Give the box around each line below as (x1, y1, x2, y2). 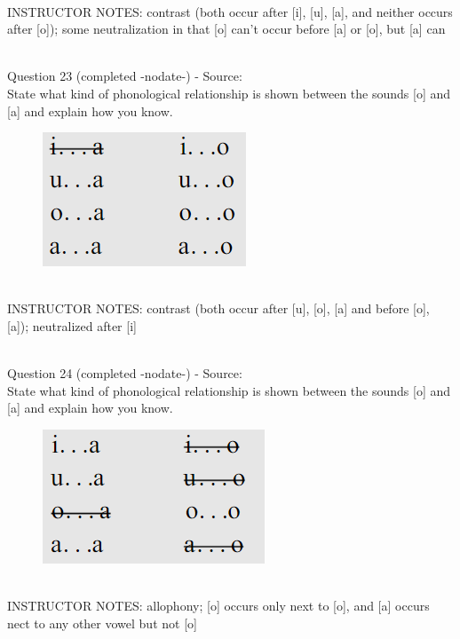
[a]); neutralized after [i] (7, 316, 137, 335)
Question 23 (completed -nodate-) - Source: (7, 67, 242, 85)
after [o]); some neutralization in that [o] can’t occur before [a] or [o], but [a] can (7, 20, 446, 38)
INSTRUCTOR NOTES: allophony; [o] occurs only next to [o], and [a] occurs (7, 596, 430, 615)
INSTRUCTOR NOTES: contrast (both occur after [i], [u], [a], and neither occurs (7, 2, 453, 20)
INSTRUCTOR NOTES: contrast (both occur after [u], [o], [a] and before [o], (7, 299, 430, 318)
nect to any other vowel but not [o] (7, 613, 197, 632)
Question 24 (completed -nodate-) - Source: (7, 364, 242, 383)
